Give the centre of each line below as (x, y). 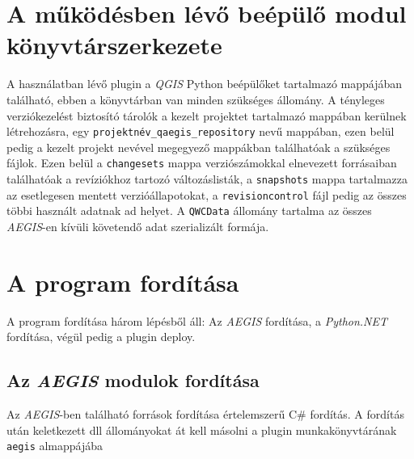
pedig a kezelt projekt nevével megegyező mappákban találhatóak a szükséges (199, 147)
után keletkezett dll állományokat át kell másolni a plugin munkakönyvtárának (202, 430)
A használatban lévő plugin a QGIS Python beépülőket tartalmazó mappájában (205, 84)
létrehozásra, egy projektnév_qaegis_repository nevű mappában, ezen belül (201, 131)
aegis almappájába (55, 446)
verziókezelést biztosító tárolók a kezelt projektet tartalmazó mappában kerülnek (207, 115)
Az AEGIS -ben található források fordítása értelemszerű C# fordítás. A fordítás (205, 414)
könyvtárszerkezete (114, 45)
